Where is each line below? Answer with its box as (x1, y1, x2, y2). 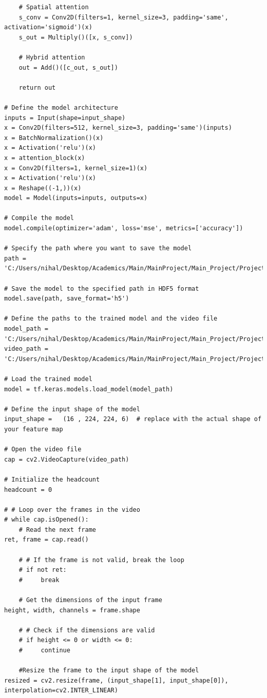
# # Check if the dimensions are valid (18, 626, 155, 634)
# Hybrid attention (18, 53, 85, 61)
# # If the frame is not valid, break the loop (18, 556, 184, 564)
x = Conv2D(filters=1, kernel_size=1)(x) (4, 164, 148, 172)
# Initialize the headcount (4, 475, 100, 483)
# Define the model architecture (4, 104, 118, 111)
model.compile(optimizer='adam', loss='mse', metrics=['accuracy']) (4, 225, 243, 232)
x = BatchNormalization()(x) (4, 134, 104, 142)
